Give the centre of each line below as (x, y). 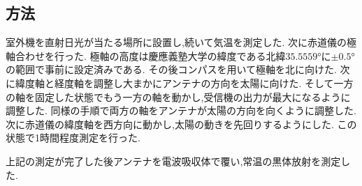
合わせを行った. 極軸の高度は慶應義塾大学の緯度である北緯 (150, 55)
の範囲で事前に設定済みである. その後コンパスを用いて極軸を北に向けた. (171, 69)
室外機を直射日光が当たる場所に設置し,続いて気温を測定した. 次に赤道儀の (176, 42)
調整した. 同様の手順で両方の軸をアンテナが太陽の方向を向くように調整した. (181, 110)
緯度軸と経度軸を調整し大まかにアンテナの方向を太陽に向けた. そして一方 (184, 83)
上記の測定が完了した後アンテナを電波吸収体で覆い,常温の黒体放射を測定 (173, 161)
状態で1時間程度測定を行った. (73, 138)
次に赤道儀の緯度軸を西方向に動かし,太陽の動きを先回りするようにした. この (181, 124)
